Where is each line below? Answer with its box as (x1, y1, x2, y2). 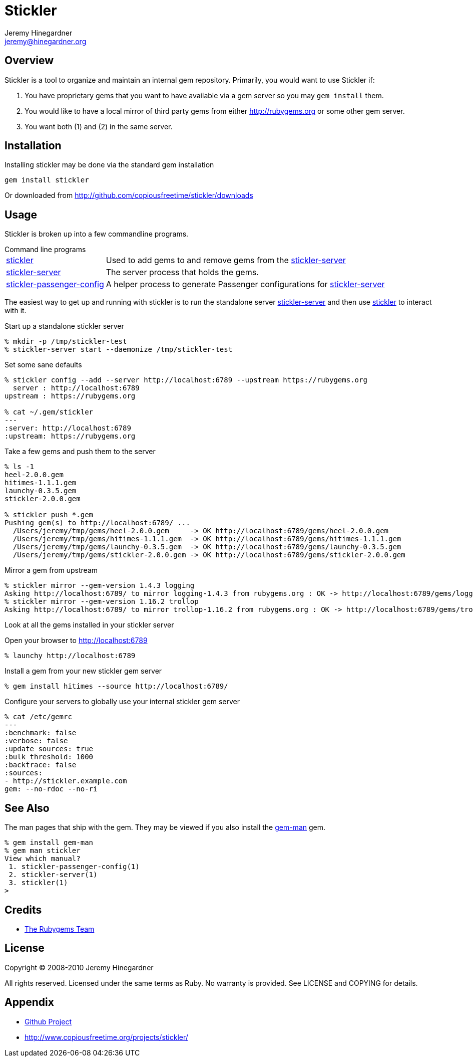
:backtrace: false (5, 761, 77, 769)
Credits (5, 903, 42, 916)
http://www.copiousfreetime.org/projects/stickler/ (25, 1032, 188, 1041)
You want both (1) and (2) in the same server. (25, 122, 173, 131)
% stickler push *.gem (5, 511, 94, 519)
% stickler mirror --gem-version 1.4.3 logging (5, 581, 195, 590)
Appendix (5, 996, 54, 1009)
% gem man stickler (5, 846, 81, 855)
